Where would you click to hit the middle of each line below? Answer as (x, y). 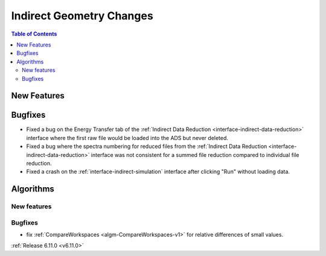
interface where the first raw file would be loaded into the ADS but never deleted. (127, 138)
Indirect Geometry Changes (82, 16)
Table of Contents (34, 34)
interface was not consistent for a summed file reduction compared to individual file (195, 155)
